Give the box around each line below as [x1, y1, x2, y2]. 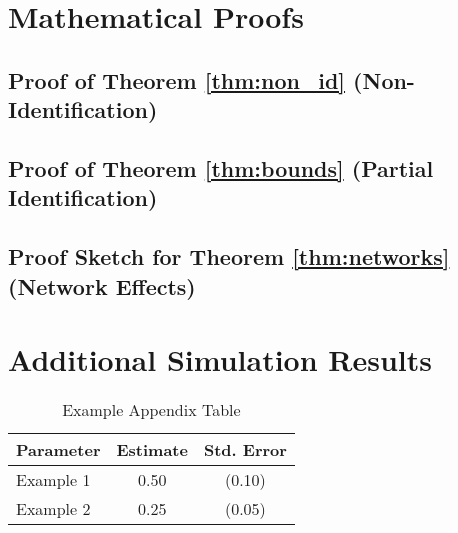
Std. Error [203, 438, 287, 462]
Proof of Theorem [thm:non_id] [8, 64, 346, 95]
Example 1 [16, 468, 91, 492]
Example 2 [16, 497, 91, 521]
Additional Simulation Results [8, 339, 432, 380]
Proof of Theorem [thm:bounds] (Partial [8, 152, 434, 183]
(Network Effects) [8, 270, 196, 301]
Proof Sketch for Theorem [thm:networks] [8, 241, 450, 272]
